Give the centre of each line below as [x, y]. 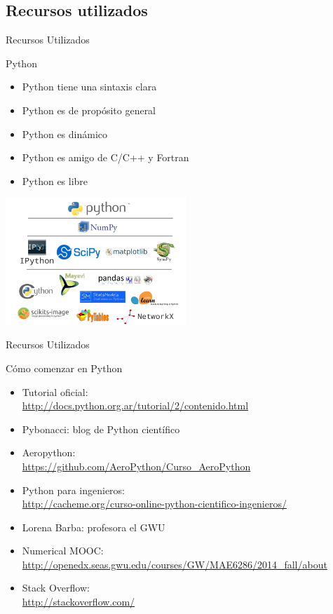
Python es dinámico [65, 134]
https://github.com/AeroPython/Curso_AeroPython [136, 466]
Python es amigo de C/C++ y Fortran [106, 157]
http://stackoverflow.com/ [79, 602]
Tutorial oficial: [55, 391]
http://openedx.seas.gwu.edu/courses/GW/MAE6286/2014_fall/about [175, 564]
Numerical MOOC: [63, 551]
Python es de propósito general [89, 110]
